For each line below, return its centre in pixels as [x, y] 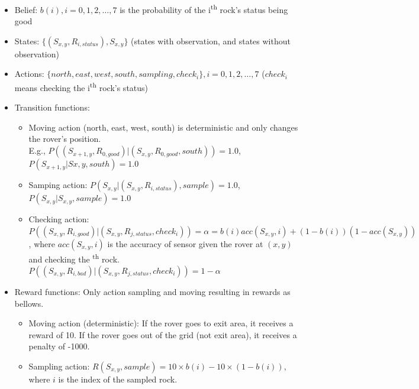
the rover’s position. [65, 139]
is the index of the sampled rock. [118, 379]
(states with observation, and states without [211, 40]
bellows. [29, 303]
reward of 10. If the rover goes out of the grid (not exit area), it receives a [163, 334]
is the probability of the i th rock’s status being [204, 9]
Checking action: [59, 219]
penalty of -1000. [59, 346]
